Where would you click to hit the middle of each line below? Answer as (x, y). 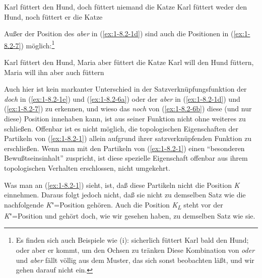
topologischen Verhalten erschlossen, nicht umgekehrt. (87, 167)
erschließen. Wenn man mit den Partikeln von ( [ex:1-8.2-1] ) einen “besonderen (124, 148)
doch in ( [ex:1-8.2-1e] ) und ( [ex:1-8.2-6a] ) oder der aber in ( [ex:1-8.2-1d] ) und (122, 98)
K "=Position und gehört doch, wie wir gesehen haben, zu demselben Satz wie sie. (130, 215)
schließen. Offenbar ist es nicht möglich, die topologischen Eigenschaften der (121, 128)
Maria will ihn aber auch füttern (54, 72)
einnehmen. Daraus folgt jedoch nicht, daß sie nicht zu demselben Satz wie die (125, 195)
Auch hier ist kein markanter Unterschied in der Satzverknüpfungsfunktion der (125, 89)
